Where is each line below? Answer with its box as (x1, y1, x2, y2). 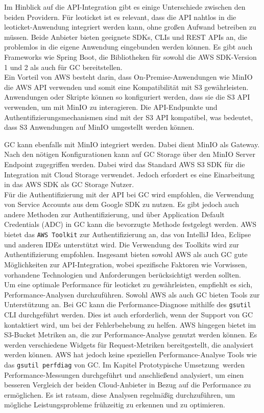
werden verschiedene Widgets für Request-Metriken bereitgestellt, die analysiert (4, 339, 254, 350)
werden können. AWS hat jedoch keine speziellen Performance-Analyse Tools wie (4, 349, 257, 360)
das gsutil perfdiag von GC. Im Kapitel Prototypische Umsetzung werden (4, 359, 245, 370)
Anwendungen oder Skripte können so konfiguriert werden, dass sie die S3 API (4, 91, 250, 102)
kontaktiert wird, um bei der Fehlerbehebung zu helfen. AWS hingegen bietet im (4, 319, 256, 330)
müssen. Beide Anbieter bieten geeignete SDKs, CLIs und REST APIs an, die (4, 31, 247, 42)
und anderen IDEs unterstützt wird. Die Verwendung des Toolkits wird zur (4, 239, 239, 249)
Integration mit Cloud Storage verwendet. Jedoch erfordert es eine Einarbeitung (4, 169, 255, 179)
